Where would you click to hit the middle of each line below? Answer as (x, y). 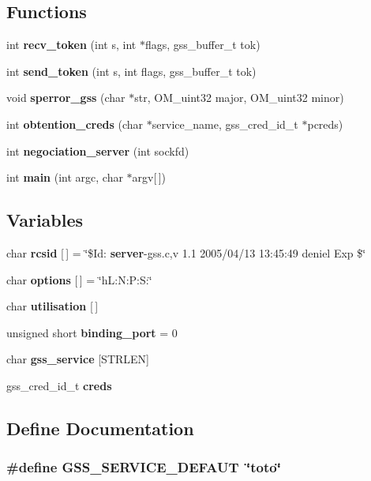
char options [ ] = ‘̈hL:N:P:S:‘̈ (79, 279)
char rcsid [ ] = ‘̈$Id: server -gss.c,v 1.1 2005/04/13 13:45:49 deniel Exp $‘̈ (186, 252)
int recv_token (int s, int (71, 45)
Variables (45, 220)
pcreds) (325, 124)
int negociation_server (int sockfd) (98, 150)
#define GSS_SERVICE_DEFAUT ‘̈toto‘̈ (144, 467)
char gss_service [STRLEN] (78, 359)
